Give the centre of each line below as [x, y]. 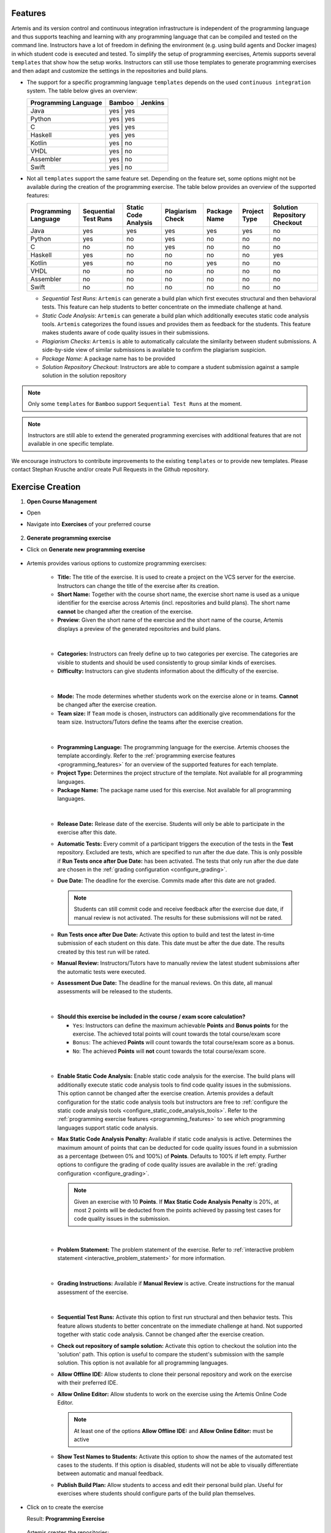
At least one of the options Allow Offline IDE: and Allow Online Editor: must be [173, 1431]
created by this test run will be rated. [104, 952]
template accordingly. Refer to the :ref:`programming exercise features [146, 756]
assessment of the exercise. [93, 1292]
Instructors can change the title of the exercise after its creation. [139, 586]
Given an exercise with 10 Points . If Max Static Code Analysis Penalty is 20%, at [176, 1201]
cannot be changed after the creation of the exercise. [125, 611]
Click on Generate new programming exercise [86, 549]
